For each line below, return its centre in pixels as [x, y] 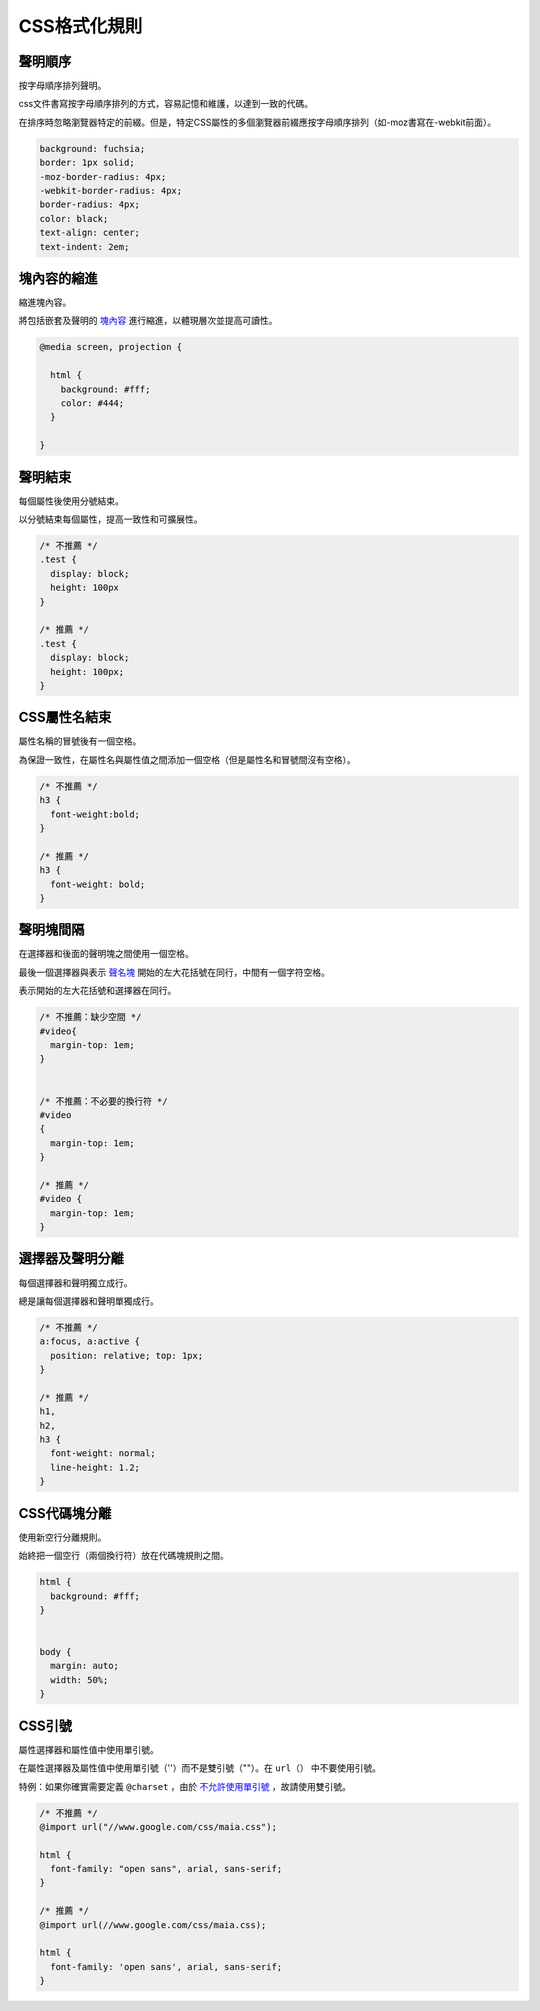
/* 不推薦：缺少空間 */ [90, 1017]
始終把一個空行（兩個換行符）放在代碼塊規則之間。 [123, 1556]
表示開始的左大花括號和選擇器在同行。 [97, 991]
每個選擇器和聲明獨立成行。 [75, 1282]
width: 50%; [79, 1679]
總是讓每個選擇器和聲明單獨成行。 [88, 1301]
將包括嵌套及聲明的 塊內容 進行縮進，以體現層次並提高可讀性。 [148, 321]
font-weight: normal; [103, 1453]
